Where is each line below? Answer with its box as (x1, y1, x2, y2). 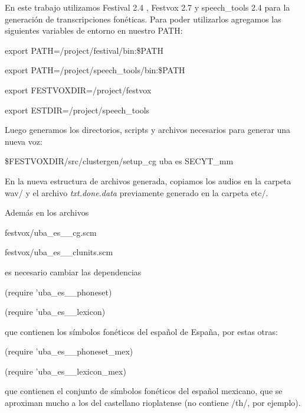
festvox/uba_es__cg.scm (5, 226, 97, 238)
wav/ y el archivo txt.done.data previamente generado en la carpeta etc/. (5, 186, 268, 199)
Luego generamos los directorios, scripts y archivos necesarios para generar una (5, 123, 291, 136)
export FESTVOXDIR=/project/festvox (5, 83, 152, 96)
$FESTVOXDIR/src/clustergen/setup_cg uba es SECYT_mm (5, 155, 234, 167)
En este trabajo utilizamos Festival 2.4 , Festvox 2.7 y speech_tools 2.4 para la (5, 1, 290, 13)
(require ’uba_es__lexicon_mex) (5, 365, 126, 377)
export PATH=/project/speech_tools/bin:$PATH (5, 64, 185, 76)
